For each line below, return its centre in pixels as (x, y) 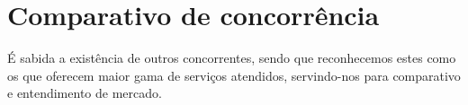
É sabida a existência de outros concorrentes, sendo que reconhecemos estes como (232, 58)
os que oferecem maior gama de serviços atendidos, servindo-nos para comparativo (234, 75)
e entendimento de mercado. (85, 93)
